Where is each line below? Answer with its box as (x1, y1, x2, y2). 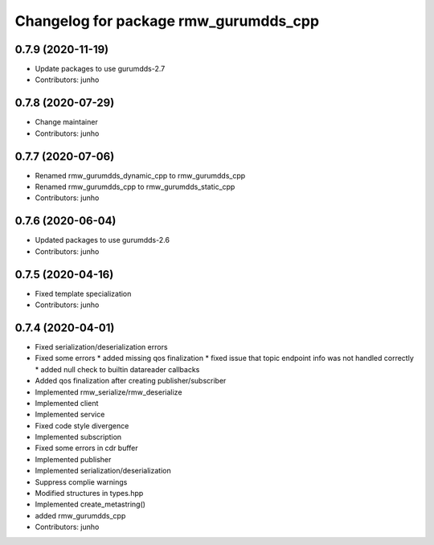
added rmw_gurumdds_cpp (35, 510, 126, 520)
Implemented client (35, 398, 99, 408)
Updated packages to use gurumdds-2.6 (35, 236, 170, 245)
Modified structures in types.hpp (35, 489, 144, 498)
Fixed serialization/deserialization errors (35, 342, 168, 351)
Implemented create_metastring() (35, 499, 146, 510)
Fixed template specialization (35, 289, 132, 298)
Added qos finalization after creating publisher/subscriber (35, 376, 227, 386)
